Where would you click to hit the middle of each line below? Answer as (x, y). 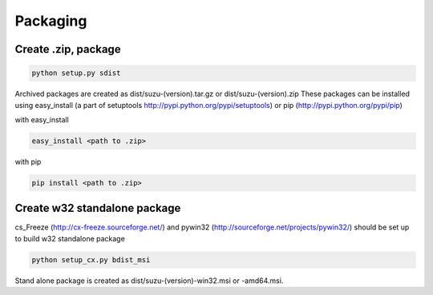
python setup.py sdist (76, 73)
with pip (28, 161)
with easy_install (42, 119)
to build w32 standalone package (70, 238)
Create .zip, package (68, 49)
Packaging (51, 21)
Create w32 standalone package (98, 208)
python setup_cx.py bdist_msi (91, 259)
